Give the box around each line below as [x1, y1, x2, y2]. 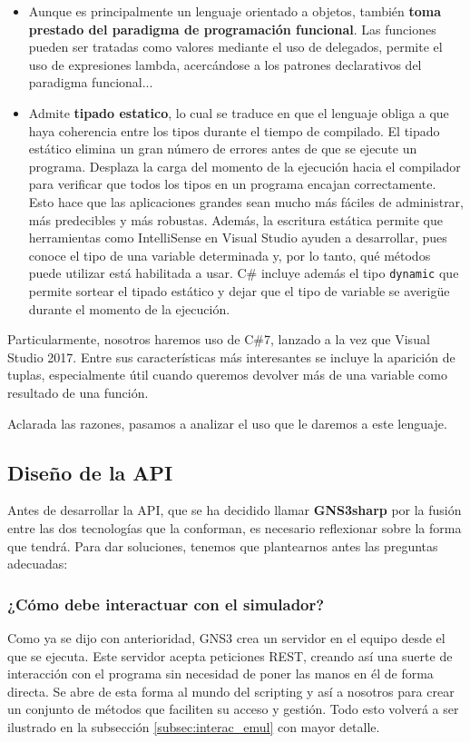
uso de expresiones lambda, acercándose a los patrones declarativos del [28, 54, 422, 74]
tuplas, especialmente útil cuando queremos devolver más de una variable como [7, 365, 447, 384]
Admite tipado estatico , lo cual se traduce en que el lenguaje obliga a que [28, 103, 449, 122]
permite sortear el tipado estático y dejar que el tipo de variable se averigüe [28, 281, 450, 300]
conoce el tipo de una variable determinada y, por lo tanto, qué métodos [28, 245, 431, 264]
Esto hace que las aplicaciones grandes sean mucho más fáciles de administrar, [28, 192, 465, 211]
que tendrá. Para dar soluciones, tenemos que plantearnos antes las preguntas [7, 536, 438, 555]
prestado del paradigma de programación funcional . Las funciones [28, 19, 436, 38]
